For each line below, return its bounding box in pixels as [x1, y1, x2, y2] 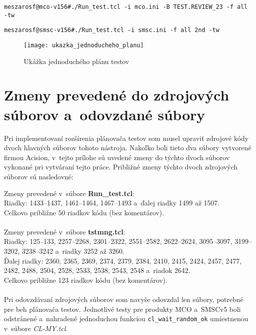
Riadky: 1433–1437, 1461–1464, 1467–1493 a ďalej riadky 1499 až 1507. [4, 198, 219, 208]
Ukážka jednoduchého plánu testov [24, 56, 129, 66]
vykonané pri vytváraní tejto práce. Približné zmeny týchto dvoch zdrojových [4, 162, 238, 172]
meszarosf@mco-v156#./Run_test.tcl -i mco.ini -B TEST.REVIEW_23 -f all [4, 3, 248, 10]
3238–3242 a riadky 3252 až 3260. [22, 246, 125, 256]
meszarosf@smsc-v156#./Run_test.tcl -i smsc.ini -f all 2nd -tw [4, 27, 219, 34]
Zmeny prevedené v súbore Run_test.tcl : [4, 188, 135, 198]
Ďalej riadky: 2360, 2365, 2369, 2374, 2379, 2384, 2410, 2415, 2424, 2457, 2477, [4, 255, 242, 266]
